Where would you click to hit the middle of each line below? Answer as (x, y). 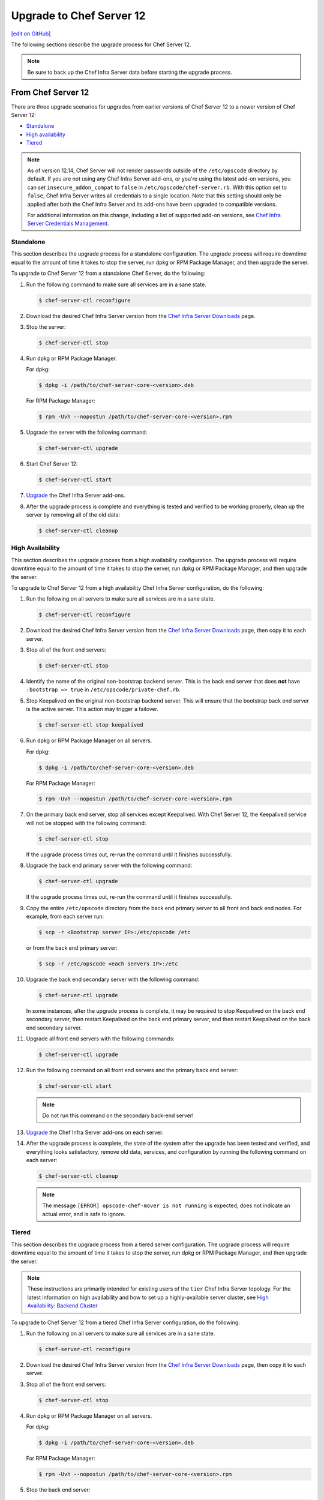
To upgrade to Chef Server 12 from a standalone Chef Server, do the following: (108, 274)
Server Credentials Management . (68, 223)
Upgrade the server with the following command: (87, 433)
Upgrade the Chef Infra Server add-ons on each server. (95, 1132)
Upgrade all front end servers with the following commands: (100, 1039)
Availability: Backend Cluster (62, 1306)
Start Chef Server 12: (52, 464)
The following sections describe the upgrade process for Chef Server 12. (101, 44)
